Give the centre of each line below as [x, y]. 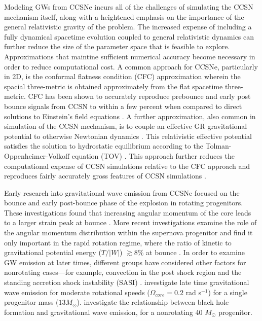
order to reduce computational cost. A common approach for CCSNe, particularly [131, 66]
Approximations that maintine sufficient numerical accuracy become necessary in [130, 56]
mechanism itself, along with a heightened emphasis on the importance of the [124, 16]
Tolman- [218, 146]
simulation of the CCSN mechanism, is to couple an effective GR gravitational [126, 126]
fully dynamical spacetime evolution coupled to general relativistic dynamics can [129, 36]
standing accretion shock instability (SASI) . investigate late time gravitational [127, 282]
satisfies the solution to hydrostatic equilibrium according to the [104, 146]
